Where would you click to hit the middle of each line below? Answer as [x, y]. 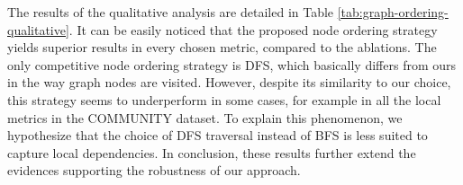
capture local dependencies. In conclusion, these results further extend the [212, 152]
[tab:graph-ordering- [393, 12]
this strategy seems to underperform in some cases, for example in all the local [224, 99]
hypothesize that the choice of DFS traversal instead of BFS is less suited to [218, 135]
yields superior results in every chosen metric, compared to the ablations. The [222, 47]
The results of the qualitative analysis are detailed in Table [171, 12]
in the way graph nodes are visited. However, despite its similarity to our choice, [229, 82]
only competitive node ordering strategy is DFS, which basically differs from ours [232, 64]
